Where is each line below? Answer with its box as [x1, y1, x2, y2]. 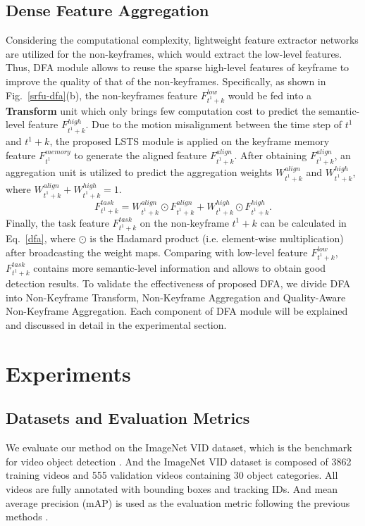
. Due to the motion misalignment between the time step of [85, 117, 342, 132]
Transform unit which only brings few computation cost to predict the [6, 103, 316, 118]
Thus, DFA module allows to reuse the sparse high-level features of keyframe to [6, 60, 349, 75]
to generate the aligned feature [74, 148, 207, 163]
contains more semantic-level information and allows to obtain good [33, 260, 326, 275]
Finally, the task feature [6, 215, 109, 230]
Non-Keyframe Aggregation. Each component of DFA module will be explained [6, 303, 348, 318]
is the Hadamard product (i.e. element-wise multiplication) [89, 231, 344, 246]
